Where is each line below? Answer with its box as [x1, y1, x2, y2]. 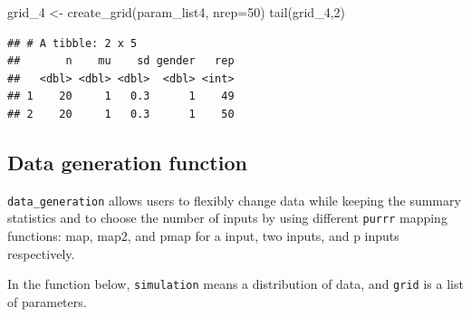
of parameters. [7, 292, 87, 311]
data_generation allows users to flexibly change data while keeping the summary [7, 190, 461, 209]
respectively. [7, 244, 75, 263]
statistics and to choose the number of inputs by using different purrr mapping [7, 208, 447, 227]
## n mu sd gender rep [7, 54, 235, 68]
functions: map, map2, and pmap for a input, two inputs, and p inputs [7, 226, 399, 245]
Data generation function [7, 148, 247, 176]
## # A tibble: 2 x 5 [7, 36, 138, 50]
